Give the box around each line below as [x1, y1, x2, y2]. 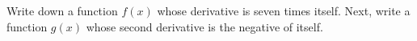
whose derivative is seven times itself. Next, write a [157, 2, 411, 18]
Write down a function [6, 2, 118, 18]
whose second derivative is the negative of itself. [86, 18, 323, 35]
